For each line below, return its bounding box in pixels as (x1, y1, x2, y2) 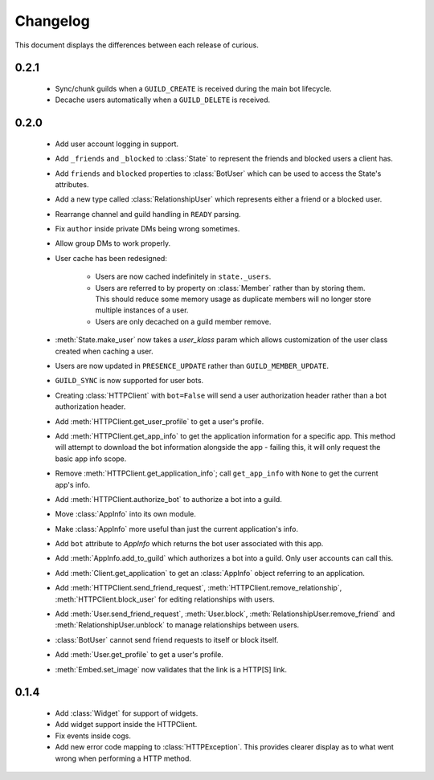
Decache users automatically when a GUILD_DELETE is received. (55, 95, 271, 104)
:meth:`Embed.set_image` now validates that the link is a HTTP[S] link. (55, 664, 287, 674)
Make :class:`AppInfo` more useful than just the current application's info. (55, 524, 299, 533)
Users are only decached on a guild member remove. (95, 316, 272, 326)
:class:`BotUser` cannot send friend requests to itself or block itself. (55, 635, 279, 644)
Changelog (14, 12, 90, 30)
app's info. (55, 480, 91, 489)
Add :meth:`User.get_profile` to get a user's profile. (55, 650, 224, 660)
